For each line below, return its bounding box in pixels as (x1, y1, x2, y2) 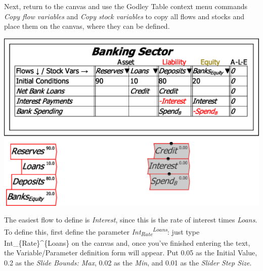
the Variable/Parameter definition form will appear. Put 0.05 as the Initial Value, (4, 247, 257, 258)
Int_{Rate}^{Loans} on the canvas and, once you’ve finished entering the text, (4, 237, 250, 248)
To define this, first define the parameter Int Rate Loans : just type (4, 224, 200, 238)
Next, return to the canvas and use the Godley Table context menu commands (4, 1, 248, 11)
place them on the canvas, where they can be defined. (4, 21, 170, 31)
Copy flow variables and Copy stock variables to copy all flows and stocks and (4, 11, 245, 21)
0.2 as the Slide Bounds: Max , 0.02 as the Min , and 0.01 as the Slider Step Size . (4, 257, 252, 267)
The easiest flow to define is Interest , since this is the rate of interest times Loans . (4, 214, 257, 225)
